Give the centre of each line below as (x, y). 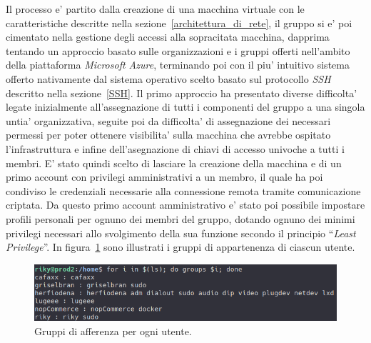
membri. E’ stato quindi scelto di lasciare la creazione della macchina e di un (174, 163)
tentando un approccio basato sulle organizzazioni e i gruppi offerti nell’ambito (178, 50)
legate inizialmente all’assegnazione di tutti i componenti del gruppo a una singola (185, 107)
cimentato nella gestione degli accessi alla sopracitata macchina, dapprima (168, 37)
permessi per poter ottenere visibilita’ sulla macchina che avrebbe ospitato (168, 135)
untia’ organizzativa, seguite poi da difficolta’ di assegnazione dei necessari (168, 120)
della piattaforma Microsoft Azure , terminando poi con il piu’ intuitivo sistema (178, 65)
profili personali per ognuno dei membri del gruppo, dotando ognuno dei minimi (181, 218)
